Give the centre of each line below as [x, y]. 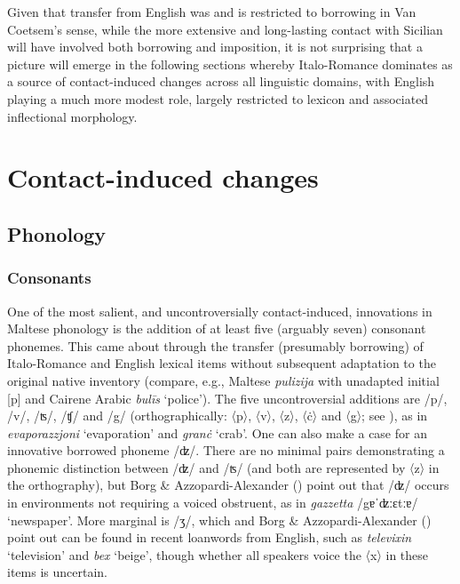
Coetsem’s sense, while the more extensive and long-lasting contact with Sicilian [225, 29]
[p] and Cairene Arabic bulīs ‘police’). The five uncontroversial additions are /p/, [227, 398]
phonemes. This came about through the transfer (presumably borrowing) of [215, 345]
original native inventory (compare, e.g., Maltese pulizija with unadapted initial [223, 380]
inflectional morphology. [72, 116]
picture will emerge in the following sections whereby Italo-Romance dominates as [230, 64]
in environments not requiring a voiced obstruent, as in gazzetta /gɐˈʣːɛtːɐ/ [213, 503]
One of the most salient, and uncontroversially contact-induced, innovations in [220, 311]
